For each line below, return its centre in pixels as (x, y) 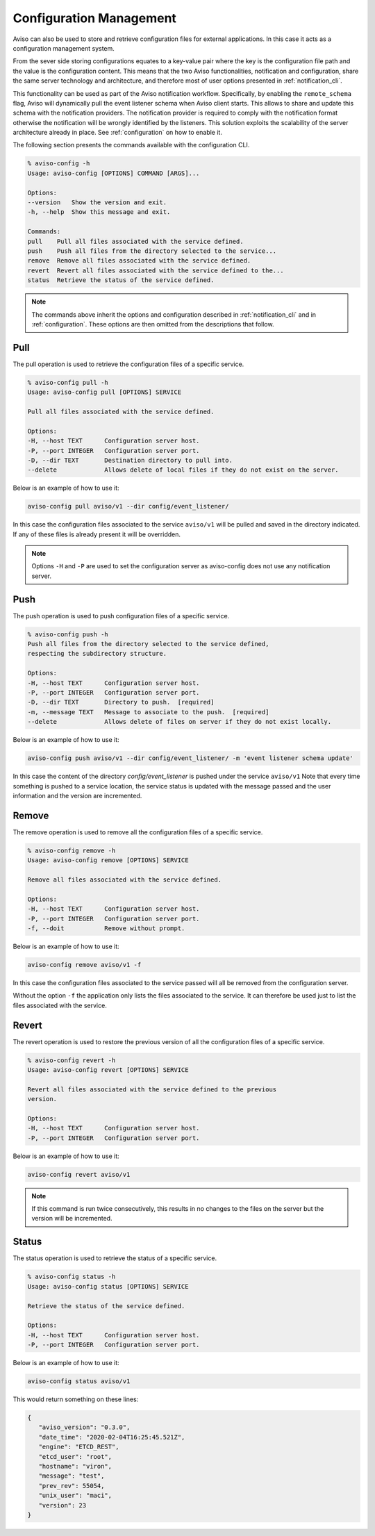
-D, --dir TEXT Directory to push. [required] (121, 702)
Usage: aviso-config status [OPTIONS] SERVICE (108, 1286)
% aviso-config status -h (72, 1277)
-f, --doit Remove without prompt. (106, 928)
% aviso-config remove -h (72, 850)
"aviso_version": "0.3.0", (84, 1427)
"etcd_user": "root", (75, 1456)
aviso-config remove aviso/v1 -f (84, 965)
